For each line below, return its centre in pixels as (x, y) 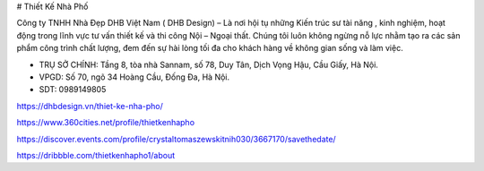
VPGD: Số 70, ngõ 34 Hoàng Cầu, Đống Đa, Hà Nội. (134, 77)
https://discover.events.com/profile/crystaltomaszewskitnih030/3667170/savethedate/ (176, 139)
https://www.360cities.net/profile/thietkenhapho (106, 123)
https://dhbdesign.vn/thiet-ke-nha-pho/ (90, 106)
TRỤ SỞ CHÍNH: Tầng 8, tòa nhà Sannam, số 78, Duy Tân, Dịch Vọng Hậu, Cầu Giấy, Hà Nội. (208, 64)
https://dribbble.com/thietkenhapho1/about (96, 155)
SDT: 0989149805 (73, 90)
